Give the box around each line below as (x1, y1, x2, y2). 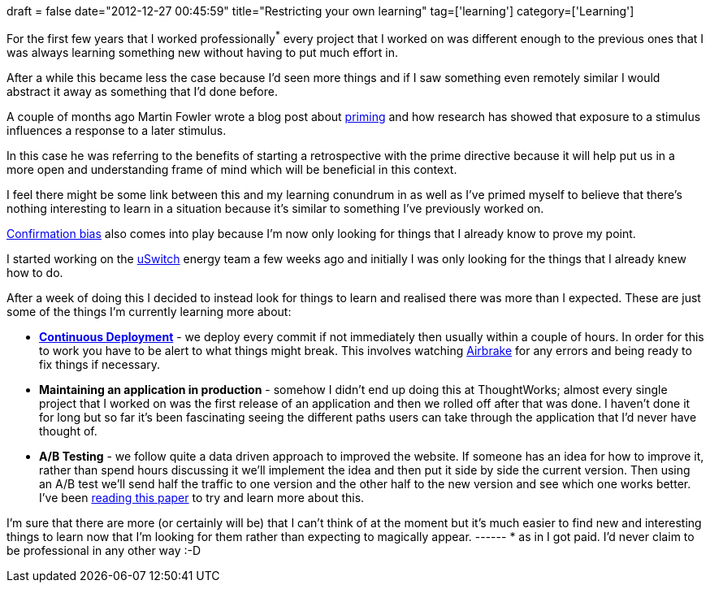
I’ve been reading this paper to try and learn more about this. (39, 490, 365, 505)
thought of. (39, 423, 97, 438)
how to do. (6, 265, 63, 279)
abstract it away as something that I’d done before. (6, 84, 278, 98)
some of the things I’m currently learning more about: (6, 304, 292, 318)
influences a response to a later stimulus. (6, 123, 227, 137)
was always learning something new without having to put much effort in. (6, 45, 398, 59)
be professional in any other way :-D (6, 543, 201, 557)
